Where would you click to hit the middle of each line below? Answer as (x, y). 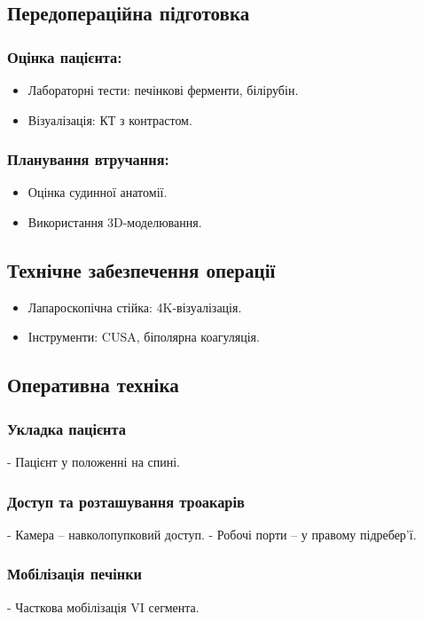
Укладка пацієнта (67, 428)
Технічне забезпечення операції (141, 269)
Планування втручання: (88, 159)
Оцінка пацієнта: (65, 56)
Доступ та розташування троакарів (126, 501)
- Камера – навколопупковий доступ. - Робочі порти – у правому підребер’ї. (212, 534)
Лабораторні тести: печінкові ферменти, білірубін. (163, 90)
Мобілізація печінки (75, 574)
